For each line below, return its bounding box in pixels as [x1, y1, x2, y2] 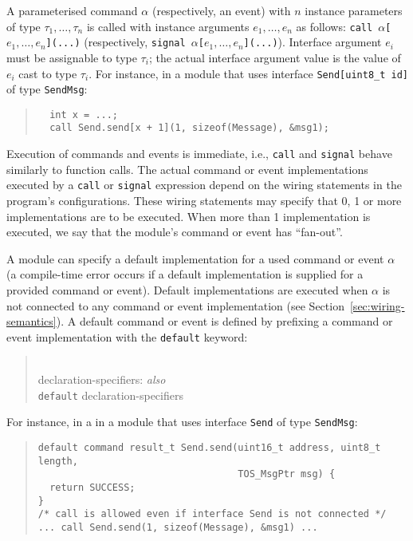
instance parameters [305, 2, 403, 18]
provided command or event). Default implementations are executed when [6, 282, 368, 298]
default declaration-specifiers [37, 386, 183, 403]
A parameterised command [6, 2, 138, 18]
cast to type [18, 65, 77, 81]
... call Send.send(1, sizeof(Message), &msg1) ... [37, 521, 318, 533]
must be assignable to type [6, 49, 137, 65]
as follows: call [296, 18, 373, 34]
